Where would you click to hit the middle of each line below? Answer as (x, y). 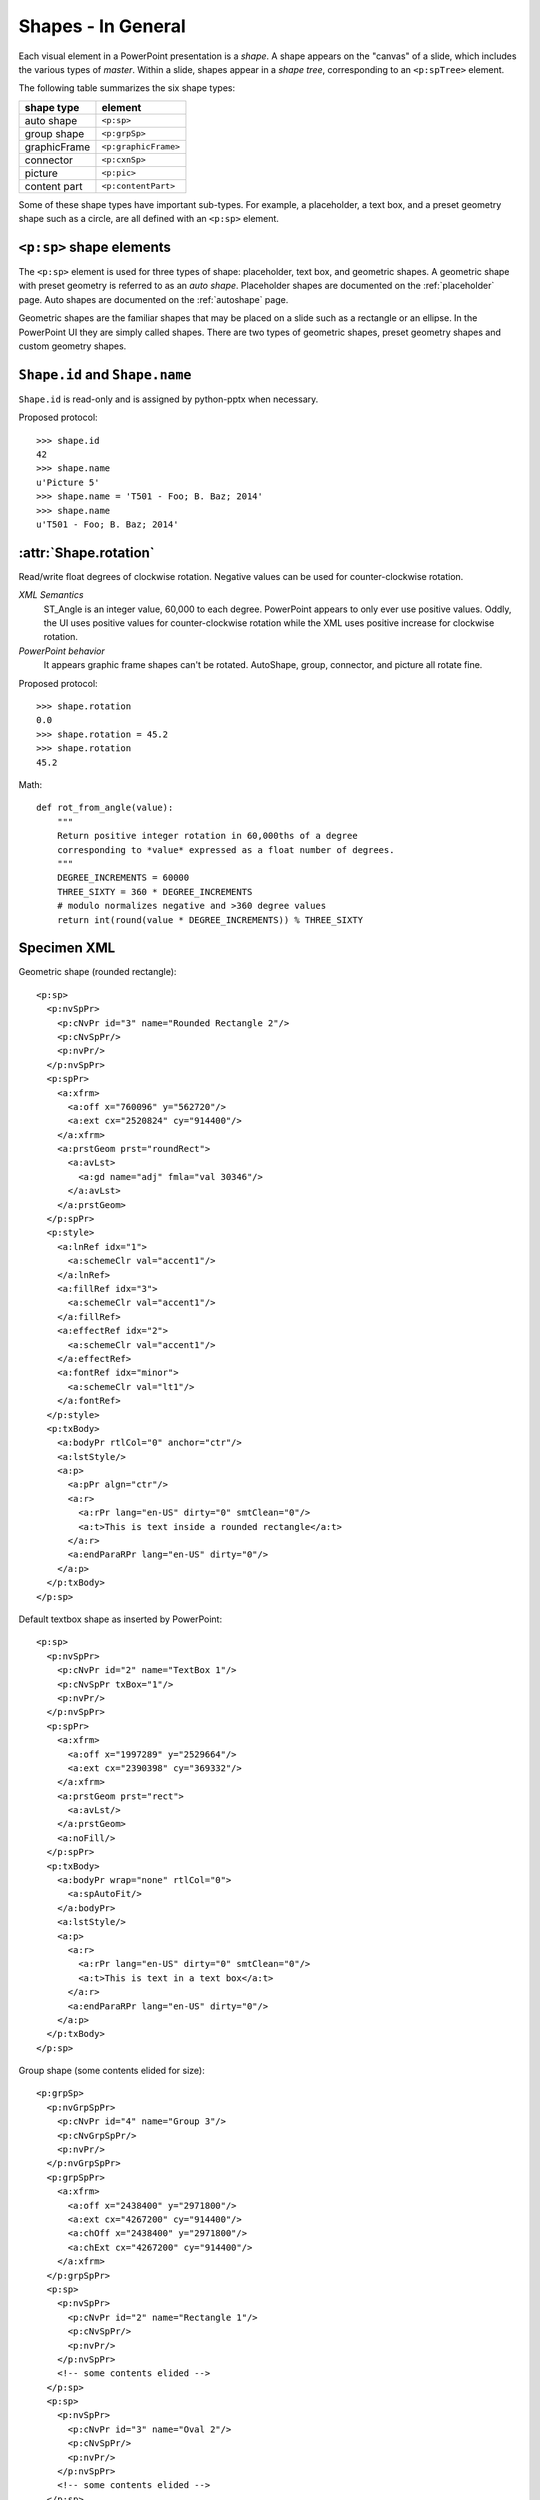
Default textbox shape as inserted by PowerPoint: (120, 1619)
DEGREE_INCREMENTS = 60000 (123, 878)
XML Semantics (51, 595)
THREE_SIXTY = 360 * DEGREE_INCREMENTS (154, 891)
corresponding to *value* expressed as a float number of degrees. (225, 849)
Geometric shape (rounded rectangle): (97, 972)
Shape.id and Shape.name (105, 374)
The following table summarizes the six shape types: (126, 88)
